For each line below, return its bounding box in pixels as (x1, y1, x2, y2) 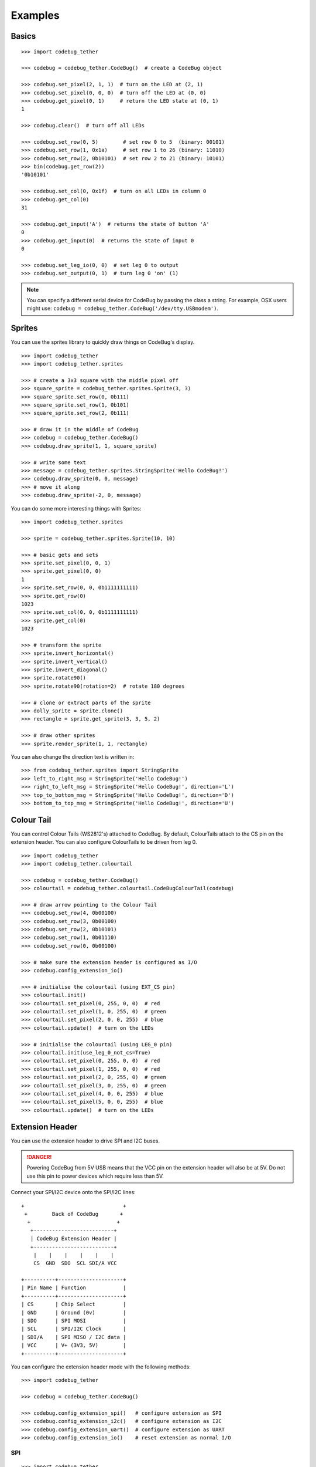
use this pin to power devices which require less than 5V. (26, 1172, 164, 1179)
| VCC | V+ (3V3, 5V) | (21, 1342, 126, 1349)
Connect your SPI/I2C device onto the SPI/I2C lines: (11, 1189, 136, 1196)
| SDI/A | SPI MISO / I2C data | (21, 1334, 126, 1340)
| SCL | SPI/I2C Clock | (21, 1326, 126, 1332)
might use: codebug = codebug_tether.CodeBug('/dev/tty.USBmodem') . (26, 305, 219, 312)
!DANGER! (26, 1153, 52, 1160)
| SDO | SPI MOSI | (21, 1317, 126, 1324)
